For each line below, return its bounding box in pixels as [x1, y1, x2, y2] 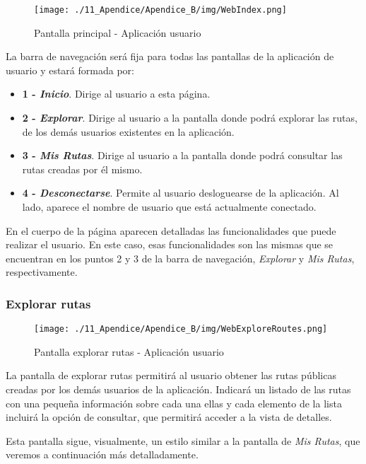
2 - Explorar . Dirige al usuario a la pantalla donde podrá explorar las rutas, [22, 110, 358, 125]
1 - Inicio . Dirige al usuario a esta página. [22, 86, 211, 101]
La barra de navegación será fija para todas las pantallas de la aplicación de [6, 49, 334, 64]
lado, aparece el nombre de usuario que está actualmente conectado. [22, 199, 317, 214]
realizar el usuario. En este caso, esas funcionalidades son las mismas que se [6, 237, 333, 252]
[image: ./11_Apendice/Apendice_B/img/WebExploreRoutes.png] [34, 324, 328, 335]
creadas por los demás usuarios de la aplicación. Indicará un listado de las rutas [6, 382, 351, 397]
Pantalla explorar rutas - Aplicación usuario [34, 344, 224, 359]
